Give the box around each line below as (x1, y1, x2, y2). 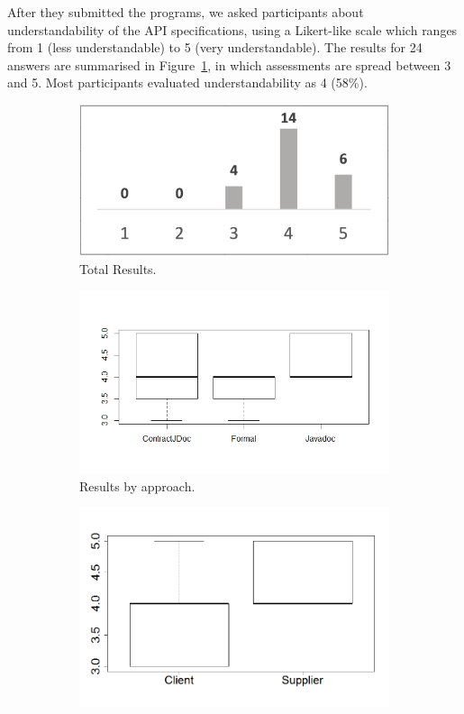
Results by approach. (79, 476, 196, 495)
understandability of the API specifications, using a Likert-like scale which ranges (7, 20, 458, 39)
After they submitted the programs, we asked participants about (7, 3, 364, 21)
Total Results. (79, 259, 157, 278)
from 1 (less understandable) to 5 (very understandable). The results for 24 (7, 38, 423, 57)
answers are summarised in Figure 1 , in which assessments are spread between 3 (7, 55, 451, 74)
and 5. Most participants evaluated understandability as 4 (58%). (7, 73, 368, 92)
